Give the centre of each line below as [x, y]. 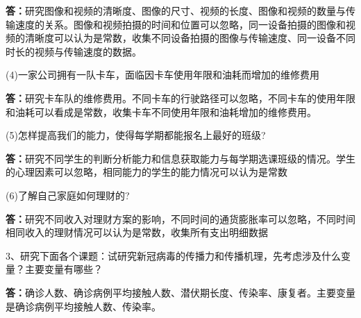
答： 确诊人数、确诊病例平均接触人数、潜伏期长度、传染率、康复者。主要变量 [180, 292]
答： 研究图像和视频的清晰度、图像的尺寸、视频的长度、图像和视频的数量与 [176, 10]
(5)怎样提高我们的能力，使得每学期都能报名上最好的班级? [136, 135]
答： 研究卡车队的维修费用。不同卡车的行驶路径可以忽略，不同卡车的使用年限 [180, 98]
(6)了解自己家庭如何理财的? [68, 195]
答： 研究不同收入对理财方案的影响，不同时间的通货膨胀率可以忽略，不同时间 [180, 218]
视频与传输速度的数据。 [88, 51]
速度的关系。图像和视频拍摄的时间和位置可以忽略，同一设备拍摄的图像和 [180, 24]
